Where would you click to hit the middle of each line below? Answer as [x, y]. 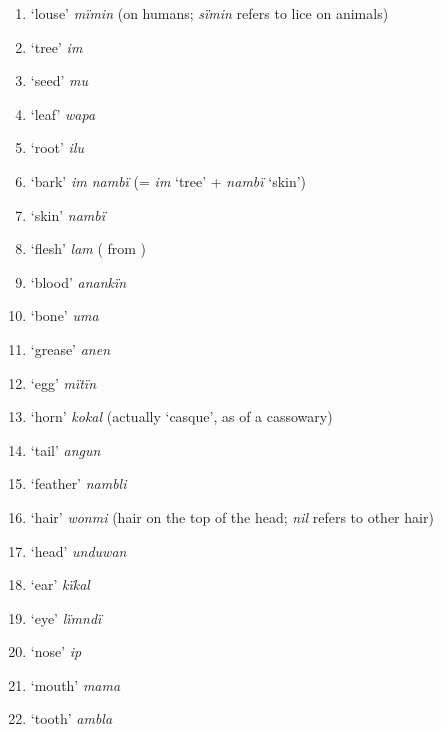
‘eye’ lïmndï [66, 617]
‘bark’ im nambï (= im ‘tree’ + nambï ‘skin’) [168, 180]
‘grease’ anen [70, 348]
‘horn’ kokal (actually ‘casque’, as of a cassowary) [181, 416]
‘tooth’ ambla [71, 718]
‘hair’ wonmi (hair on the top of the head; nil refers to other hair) [232, 516]
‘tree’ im [56, 46]
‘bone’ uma [64, 315]
